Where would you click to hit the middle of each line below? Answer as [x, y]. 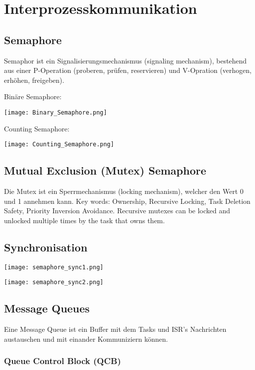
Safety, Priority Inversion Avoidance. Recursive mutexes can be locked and [117, 211]
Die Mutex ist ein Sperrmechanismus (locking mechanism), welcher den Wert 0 [124, 191]
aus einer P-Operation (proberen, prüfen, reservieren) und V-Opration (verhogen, [128, 70]
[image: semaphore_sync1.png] [54, 267]
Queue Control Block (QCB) [63, 361]
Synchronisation [46, 247]
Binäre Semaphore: [33, 96]
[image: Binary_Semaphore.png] [56, 112]
